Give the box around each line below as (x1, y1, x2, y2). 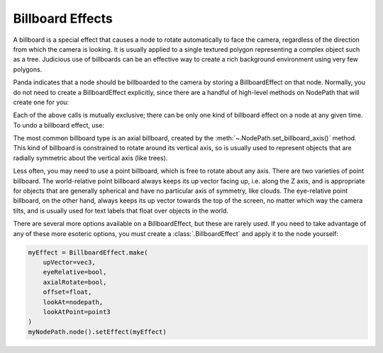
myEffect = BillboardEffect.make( (28, 248, 148, 257)
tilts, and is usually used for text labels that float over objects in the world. (13, 206, 229, 215)
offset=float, (43, 288, 92, 296)
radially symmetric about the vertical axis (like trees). (13, 153, 168, 162)
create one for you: (13, 98, 70, 106)
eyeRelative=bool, (43, 268, 107, 276)
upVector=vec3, (43, 258, 96, 266)
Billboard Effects (13, 11, 113, 26)
